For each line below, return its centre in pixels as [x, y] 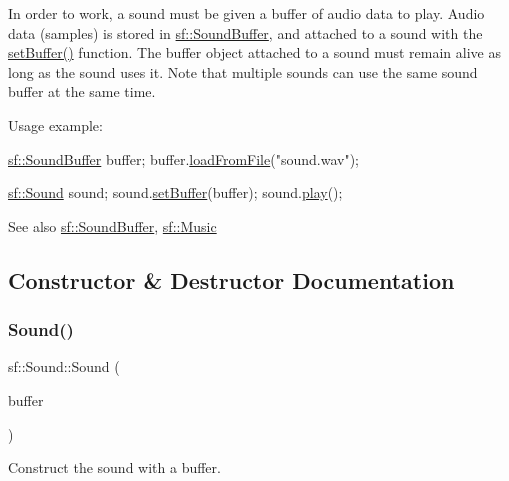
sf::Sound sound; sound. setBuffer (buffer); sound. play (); [175, 192]
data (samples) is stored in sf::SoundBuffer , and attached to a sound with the [245, 32]
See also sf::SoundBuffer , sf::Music [112, 225]
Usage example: [55, 124]
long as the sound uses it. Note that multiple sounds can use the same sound [243, 71]
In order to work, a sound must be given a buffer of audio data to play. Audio [246, 13]
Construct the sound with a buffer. [114, 467]
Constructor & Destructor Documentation [231, 279]
